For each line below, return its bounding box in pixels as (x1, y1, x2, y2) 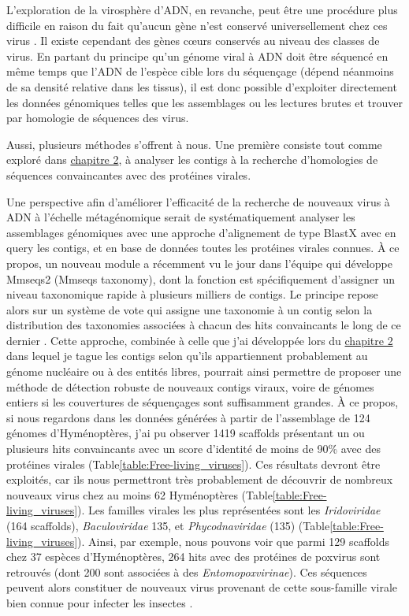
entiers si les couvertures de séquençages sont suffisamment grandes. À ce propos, (6, 394, 399, 410)
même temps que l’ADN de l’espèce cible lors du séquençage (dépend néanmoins (6, 63, 394, 80)
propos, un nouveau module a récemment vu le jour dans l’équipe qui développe (6, 254, 392, 271)
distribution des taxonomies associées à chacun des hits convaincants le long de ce (6, 317, 401, 333)
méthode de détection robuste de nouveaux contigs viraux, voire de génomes (6, 378, 374, 395)
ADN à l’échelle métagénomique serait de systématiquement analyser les (6, 209, 355, 225)
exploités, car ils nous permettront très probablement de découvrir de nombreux (6, 471, 393, 488)
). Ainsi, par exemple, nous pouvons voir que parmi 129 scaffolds (77, 533, 390, 549)
